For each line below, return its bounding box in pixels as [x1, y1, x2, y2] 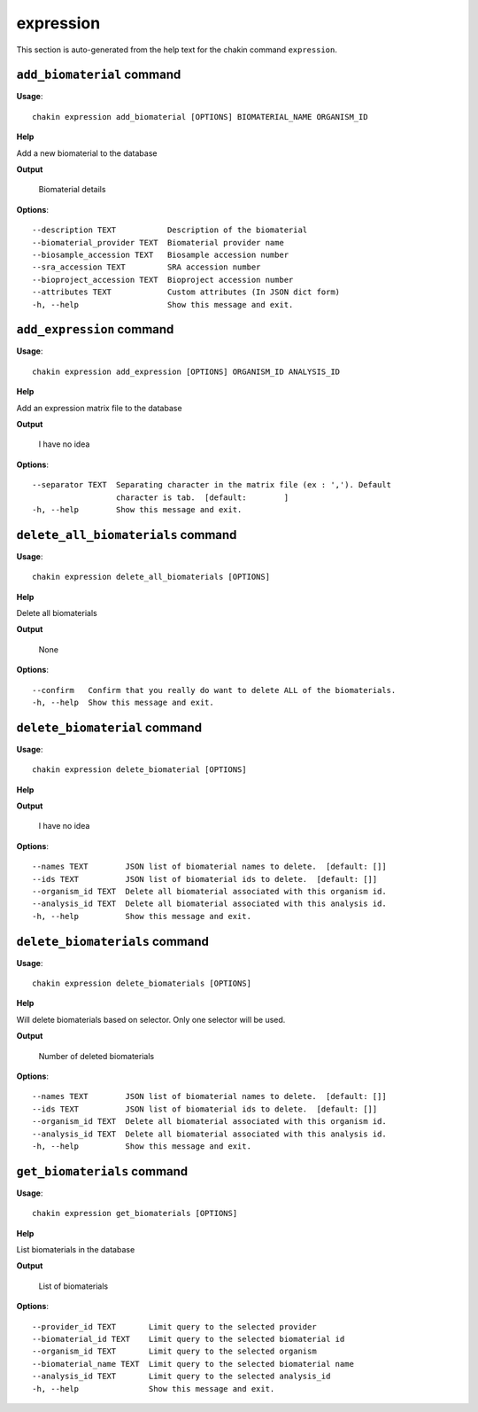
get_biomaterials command [16, 1164, 189, 1179]
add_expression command [16, 322, 174, 337]
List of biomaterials [38, 1281, 109, 1291]
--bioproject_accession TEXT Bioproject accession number [32, 275, 294, 285]
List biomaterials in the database [16, 1244, 135, 1255]
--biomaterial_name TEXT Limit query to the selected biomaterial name [32, 1359, 354, 1369]
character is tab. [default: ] [115, 492, 289, 503]
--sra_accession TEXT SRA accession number [32, 262, 261, 272]
